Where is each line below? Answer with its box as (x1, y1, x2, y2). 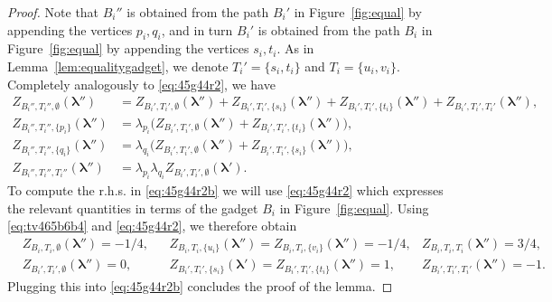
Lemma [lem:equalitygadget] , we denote (7, 56, 229, 75)
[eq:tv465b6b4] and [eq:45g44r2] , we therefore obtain (7, 216, 297, 235)
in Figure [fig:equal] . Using (279, 198, 429, 217)
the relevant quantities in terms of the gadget (7, 198, 258, 217)
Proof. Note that (7, 3, 99, 21)
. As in (276, 39, 314, 58)
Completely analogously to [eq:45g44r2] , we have (7, 74, 276, 93)
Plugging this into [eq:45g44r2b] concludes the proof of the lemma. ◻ (7, 276, 393, 295)
